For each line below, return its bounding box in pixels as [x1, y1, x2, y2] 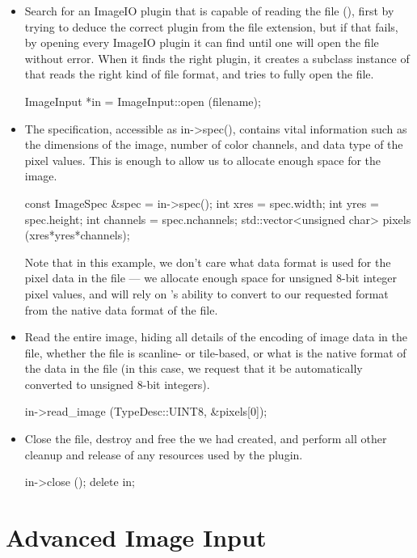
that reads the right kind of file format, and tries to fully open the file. [24, 66, 374, 82]
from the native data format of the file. [24, 301, 218, 318]
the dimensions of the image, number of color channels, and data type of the [24, 136, 403, 153]
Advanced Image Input [6, 521, 267, 554]
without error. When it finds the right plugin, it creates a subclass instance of [24, 49, 410, 66]
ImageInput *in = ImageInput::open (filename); [24, 92, 261, 109]
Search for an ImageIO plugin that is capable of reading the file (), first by [24, 2, 394, 19]
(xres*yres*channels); [24, 226, 130, 243]
